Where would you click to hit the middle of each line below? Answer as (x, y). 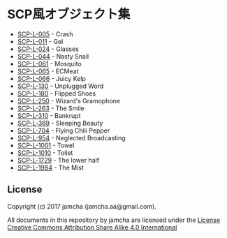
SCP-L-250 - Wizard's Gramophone (69, 101)
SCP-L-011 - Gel (40, 41)
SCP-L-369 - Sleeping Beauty (60, 123)
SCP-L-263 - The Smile (51, 108)
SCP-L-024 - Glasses (48, 49)
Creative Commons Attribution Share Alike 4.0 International (92, 227)
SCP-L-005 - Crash (45, 34)
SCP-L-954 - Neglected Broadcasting (71, 137)
